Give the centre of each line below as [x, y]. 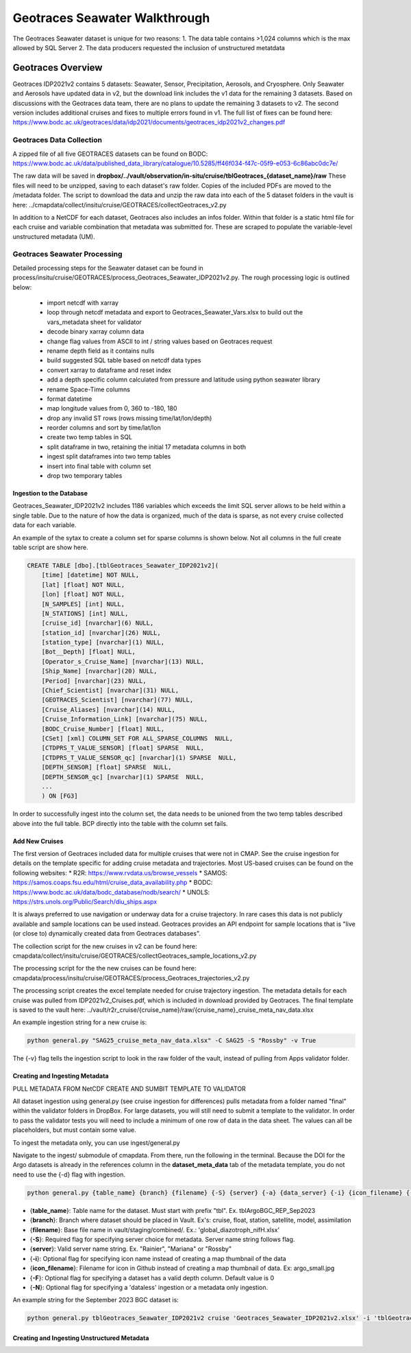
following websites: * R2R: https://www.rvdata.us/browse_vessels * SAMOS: [120, 872]
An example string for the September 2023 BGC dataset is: [96, 1300]
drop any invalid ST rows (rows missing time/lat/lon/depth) [129, 418]
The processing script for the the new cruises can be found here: [104, 969]
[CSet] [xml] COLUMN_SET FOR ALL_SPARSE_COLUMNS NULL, [137, 738]
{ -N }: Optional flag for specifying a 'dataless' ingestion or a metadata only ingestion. [149, 1287]
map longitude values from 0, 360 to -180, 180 [112, 408]
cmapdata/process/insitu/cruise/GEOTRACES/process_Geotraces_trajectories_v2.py [131, 978]
